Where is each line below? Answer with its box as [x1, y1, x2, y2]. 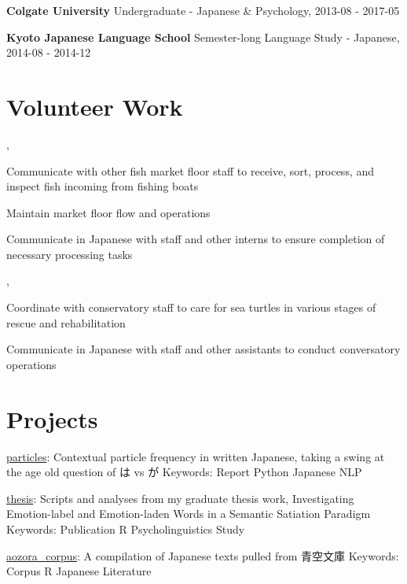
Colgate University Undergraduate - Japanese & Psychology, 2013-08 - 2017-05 [6, 2, 400, 18]
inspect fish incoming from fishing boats [6, 178, 199, 194]
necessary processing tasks [6, 246, 133, 262]
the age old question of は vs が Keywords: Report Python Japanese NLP [6, 464, 362, 480]
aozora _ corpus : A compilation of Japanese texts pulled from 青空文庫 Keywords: [6, 547, 399, 564]
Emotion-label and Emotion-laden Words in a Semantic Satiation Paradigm [6, 505, 371, 522]
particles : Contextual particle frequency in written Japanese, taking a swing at [6, 448, 385, 464]
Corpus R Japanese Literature [6, 563, 152, 579]
